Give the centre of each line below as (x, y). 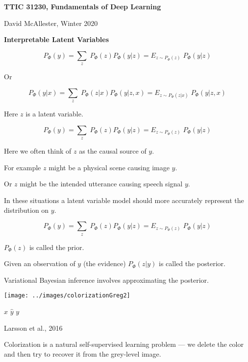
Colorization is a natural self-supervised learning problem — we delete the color (124, 344)
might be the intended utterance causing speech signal (101, 184)
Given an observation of (40, 263)
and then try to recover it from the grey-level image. (83, 353)
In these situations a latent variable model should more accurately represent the (124, 200)
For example (23, 167)
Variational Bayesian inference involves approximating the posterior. (106, 280)
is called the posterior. (192, 263)
